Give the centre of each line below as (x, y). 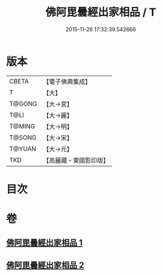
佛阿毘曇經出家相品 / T (101, 12)
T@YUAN (23, 149)
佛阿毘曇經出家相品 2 (45, 265)
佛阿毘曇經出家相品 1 (44, 243)
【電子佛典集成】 (67, 82)
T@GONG (23, 104)
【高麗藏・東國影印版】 (76, 160)
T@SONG (23, 137)
